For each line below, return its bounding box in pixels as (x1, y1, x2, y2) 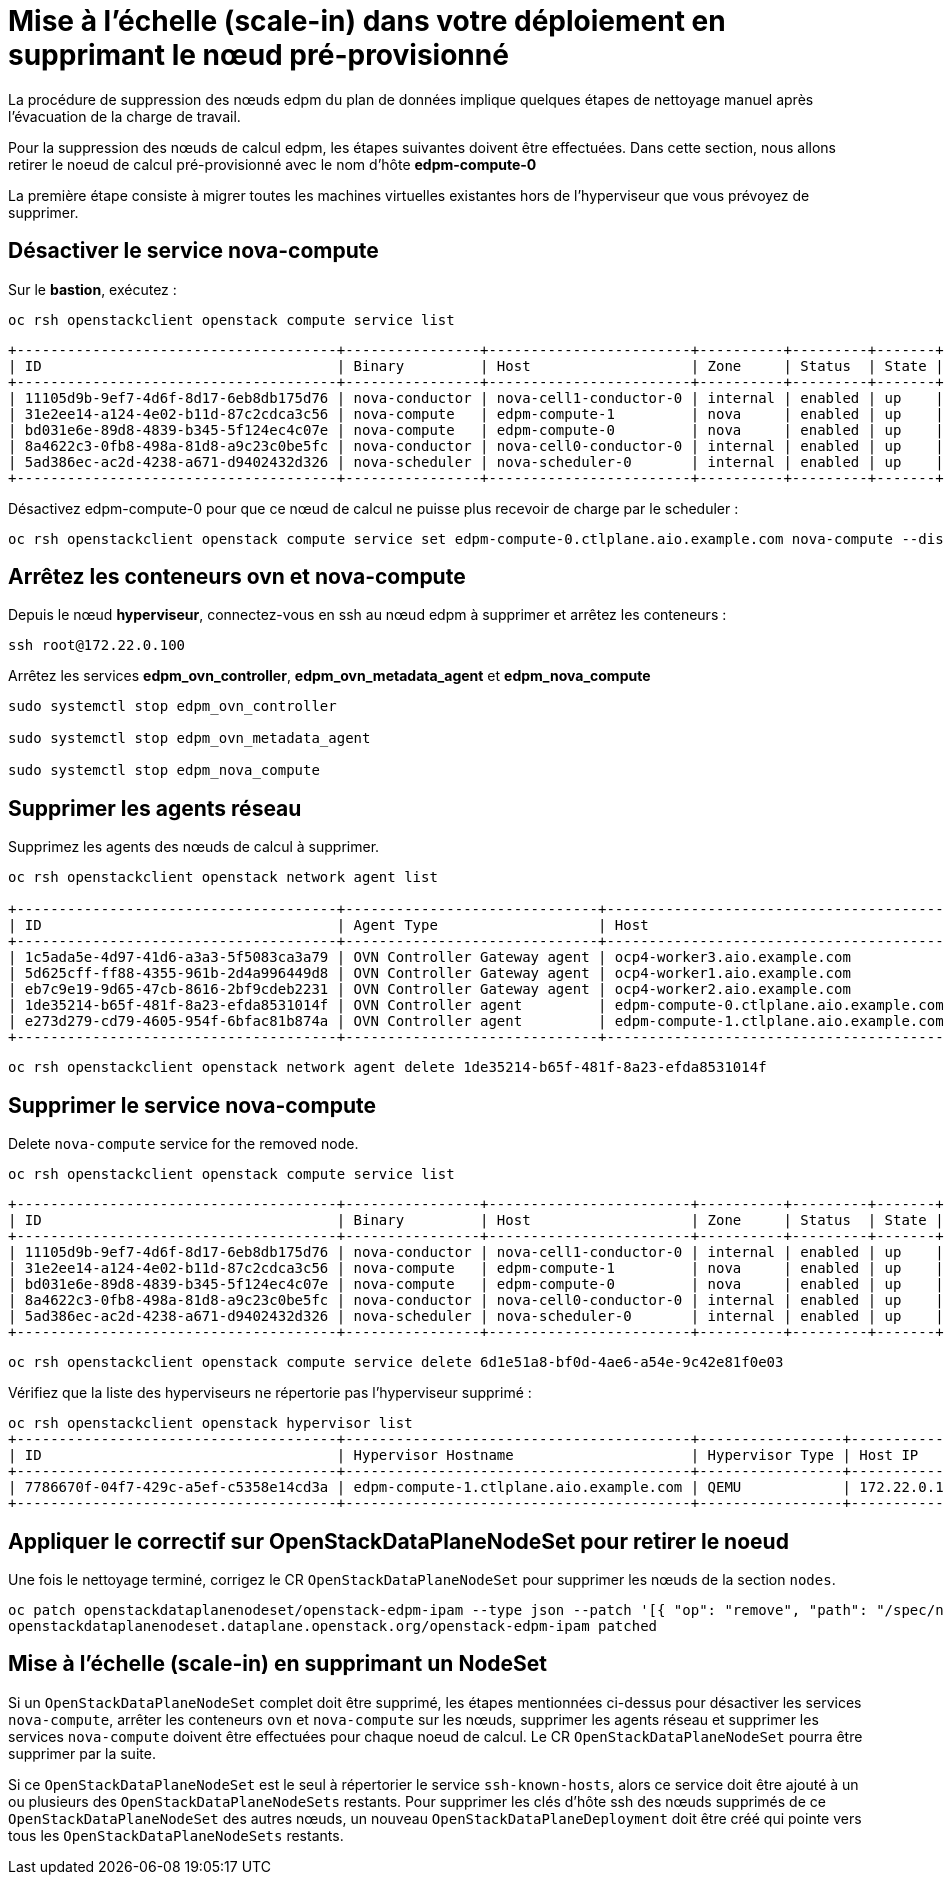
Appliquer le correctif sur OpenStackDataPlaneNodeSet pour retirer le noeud (8, 1528, 789, 1554)
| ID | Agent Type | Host (8, 917, 649, 934)
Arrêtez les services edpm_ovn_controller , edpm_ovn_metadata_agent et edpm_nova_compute (8, 667, 651, 685)
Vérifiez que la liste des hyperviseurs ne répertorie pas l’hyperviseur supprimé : (8, 1384, 532, 1402)
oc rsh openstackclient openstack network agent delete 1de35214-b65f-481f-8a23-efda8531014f (8, 1059, 767, 1076)
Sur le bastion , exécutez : (8, 280, 177, 298)
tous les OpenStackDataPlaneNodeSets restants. (8, 1826, 344, 1844)
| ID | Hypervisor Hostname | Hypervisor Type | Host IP (8, 1447, 919, 1464)
